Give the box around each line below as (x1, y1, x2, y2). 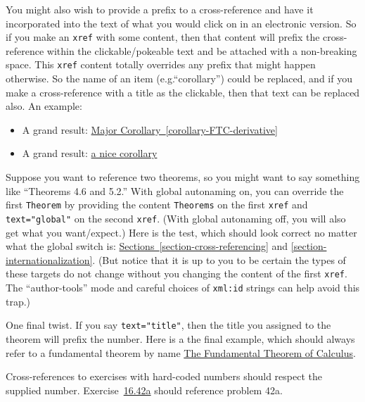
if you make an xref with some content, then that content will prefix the (6, 30, 320, 44)
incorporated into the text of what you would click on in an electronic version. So (6, 15, 357, 30)
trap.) (6, 294, 31, 308)
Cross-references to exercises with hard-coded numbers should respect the (6, 369, 323, 384)
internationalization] (6, 252, 93, 267)
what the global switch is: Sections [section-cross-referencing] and (6, 239, 288, 253)
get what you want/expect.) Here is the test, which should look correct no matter (6, 225, 357, 239)
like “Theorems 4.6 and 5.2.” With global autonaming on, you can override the (6, 183, 344, 198)
